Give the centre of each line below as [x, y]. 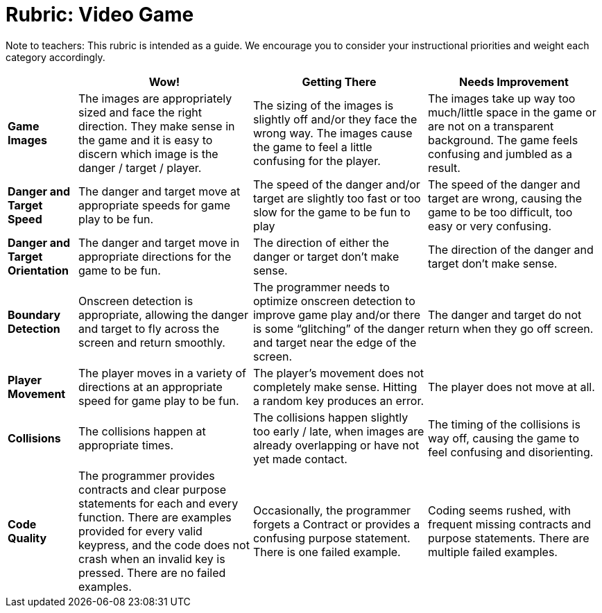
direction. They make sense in [156, 126]
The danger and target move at [159, 191]
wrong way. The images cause [333, 133]
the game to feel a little [312, 147]
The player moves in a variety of [162, 373]
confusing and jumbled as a [500, 154]
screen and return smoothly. [152, 342]
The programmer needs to [321, 287]
